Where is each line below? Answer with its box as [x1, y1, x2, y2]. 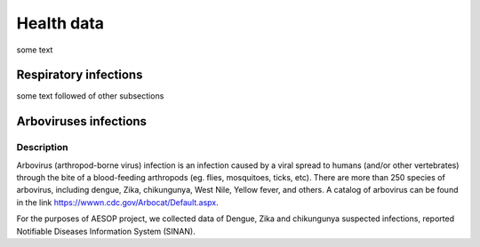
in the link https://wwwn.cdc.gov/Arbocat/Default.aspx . [16, 196, 220, 208]
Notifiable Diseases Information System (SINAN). [16, 226, 196, 236]
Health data [16, 13, 105, 33]
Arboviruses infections [16, 114, 147, 129]
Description [16, 141, 68, 154]
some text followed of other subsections [16, 91, 164, 101]
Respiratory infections [16, 68, 143, 83]
